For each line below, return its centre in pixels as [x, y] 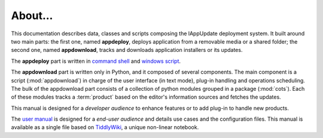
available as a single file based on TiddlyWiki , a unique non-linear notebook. [105, 127]
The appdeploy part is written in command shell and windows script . [96, 61]
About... [32, 16]
